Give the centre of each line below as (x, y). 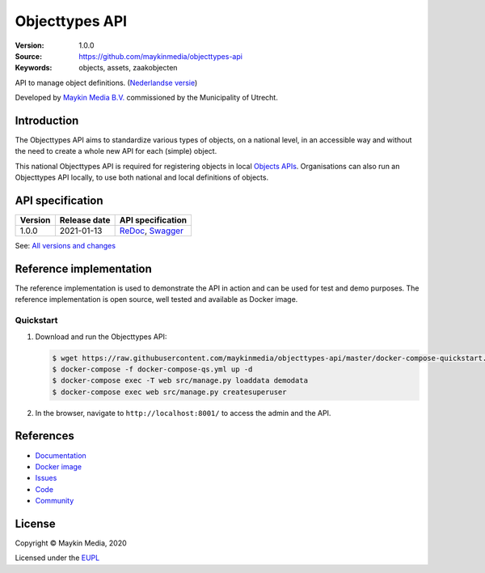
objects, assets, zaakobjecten (128, 68)
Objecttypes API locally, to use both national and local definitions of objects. (142, 177)
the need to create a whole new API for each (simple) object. (116, 151)
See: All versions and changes (65, 246)
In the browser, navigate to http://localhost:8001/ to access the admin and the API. (183, 413)
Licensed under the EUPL (57, 558)
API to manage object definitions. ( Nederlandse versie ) (106, 83)
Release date (85, 220)
